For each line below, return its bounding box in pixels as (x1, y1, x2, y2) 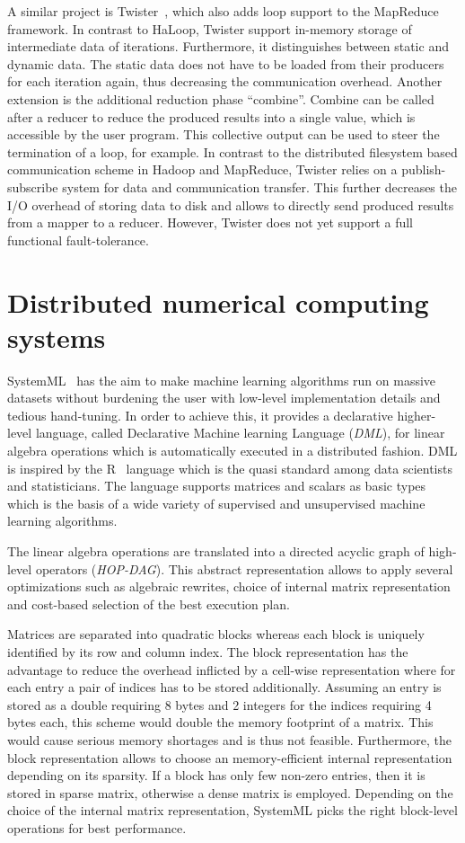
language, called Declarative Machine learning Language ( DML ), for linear (35, 423, 445, 442)
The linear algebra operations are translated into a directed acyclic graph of (7, 541, 425, 560)
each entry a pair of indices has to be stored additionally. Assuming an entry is (7, 678, 442, 697)
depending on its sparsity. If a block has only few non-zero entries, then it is (7, 766, 426, 785)
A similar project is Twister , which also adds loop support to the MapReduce (7, 2, 439, 20)
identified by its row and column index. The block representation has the (7, 642, 408, 661)
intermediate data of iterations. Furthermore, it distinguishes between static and (7, 37, 449, 56)
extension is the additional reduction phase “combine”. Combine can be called (7, 89, 434, 108)
